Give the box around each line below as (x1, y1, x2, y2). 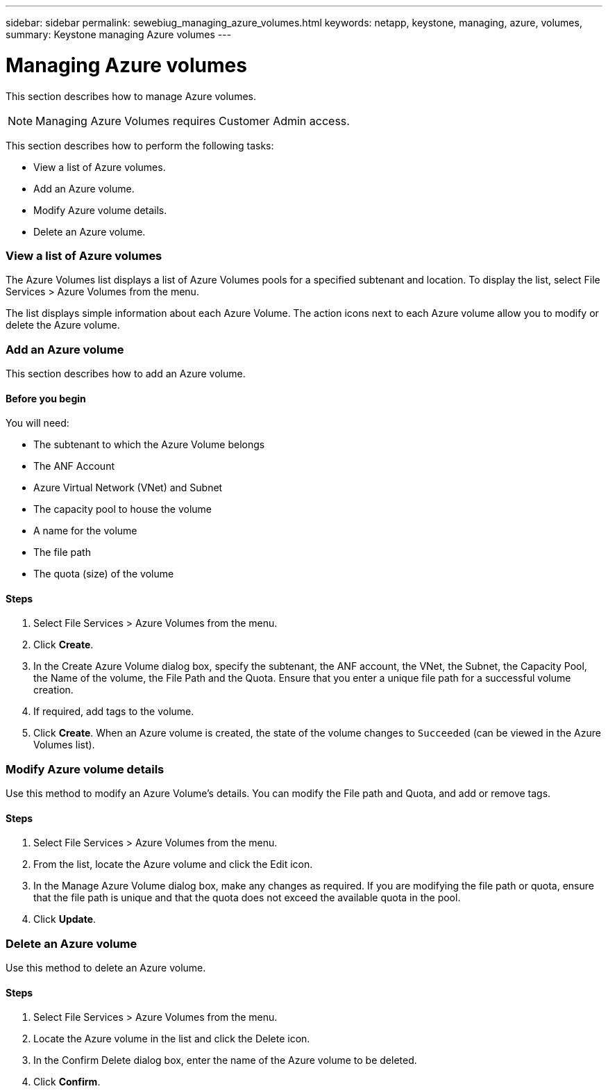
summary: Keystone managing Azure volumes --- (6, 28, 232, 40)
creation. (33, 684, 74, 696)
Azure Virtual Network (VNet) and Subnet (33, 482, 223, 494)
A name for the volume (33, 525, 137, 537)
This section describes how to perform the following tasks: (6, 139, 274, 151)
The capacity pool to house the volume (33, 503, 212, 516)
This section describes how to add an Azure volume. (6, 368, 246, 379)
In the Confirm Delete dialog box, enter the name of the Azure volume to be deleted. (33, 1054, 417, 1067)
